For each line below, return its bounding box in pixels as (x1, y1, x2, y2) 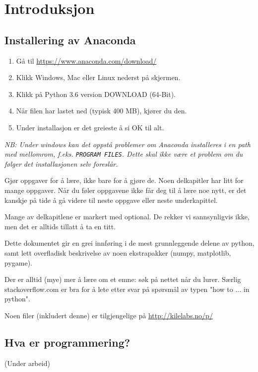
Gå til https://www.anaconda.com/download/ (16, 55, 157, 66)
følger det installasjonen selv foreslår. (4, 158, 118, 169)
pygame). (4, 257, 32, 268)
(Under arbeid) (4, 358, 50, 368)
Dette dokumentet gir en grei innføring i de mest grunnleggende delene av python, (4, 238, 255, 248)
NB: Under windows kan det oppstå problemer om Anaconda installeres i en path (4, 139, 251, 149)
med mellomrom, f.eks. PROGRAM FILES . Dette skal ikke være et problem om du (4, 149, 243, 159)
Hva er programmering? (4, 334, 130, 350)
